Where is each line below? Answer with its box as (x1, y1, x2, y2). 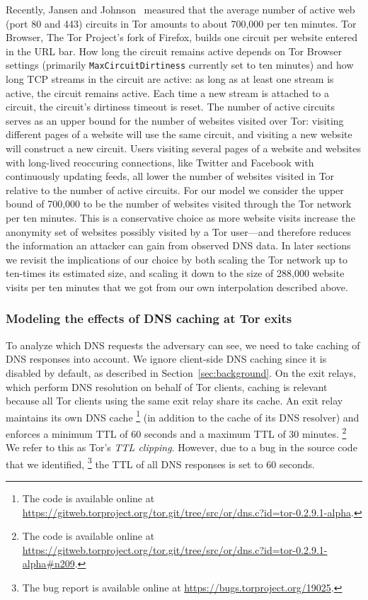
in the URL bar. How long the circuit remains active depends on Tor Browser (6, 43, 343, 58)
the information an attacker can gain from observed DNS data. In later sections (6, 238, 351, 253)
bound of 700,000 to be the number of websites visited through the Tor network (6, 196, 352, 211)
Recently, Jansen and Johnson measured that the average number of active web (6, 2, 355, 16)
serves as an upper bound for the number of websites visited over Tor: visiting (6, 113, 344, 128)
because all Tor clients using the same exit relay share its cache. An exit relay (6, 393, 343, 408)
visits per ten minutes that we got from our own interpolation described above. (6, 279, 348, 294)
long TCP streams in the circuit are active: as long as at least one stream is (6, 72, 334, 86)
